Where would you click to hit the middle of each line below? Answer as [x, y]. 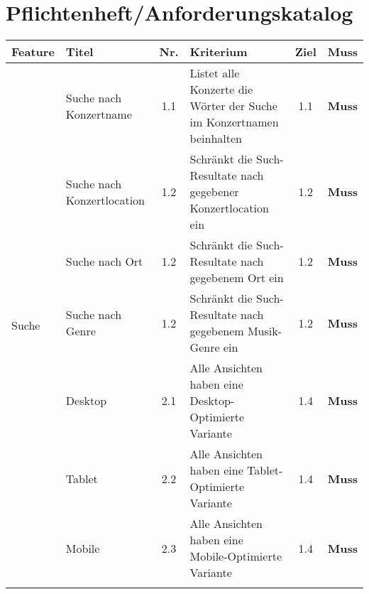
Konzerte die [221, 90]
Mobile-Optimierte [236, 556]
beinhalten [216, 139]
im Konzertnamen [234, 122]
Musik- [265, 331]
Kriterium [219, 52]
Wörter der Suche [233, 106]
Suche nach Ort [104, 261]
